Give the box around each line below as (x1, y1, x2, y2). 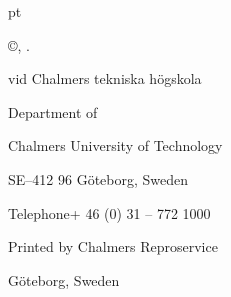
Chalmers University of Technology (8, 135, 223, 156)
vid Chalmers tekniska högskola (8, 68, 202, 89)
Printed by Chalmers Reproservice (8, 236, 218, 257)
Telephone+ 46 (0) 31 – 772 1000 (8, 202, 211, 223)
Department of (8, 101, 98, 122)
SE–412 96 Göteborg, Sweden (8, 168, 189, 189)
